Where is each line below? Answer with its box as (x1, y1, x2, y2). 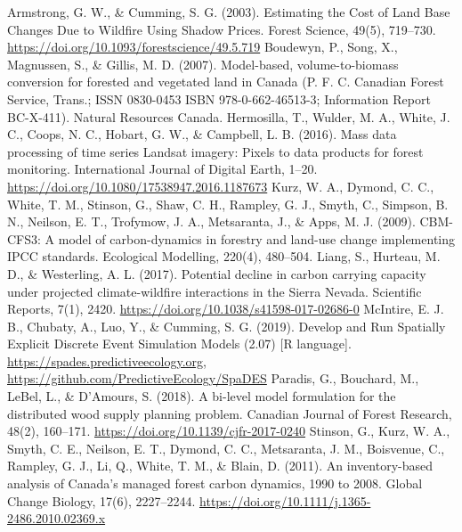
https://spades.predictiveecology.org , (7, 351, 207, 370)
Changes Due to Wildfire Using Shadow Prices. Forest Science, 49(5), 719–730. (7, 20, 436, 38)
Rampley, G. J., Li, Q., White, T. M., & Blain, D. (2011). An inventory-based (7, 456, 434, 475)
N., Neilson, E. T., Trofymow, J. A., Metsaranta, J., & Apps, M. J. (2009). (7, 212, 416, 231)
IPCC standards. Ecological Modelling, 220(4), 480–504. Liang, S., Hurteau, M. (7, 247, 441, 266)
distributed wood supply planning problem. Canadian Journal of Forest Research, (7, 404, 452, 422)
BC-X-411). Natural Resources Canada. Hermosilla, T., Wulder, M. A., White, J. (7, 107, 450, 126)
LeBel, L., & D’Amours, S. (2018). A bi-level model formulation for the (7, 387, 396, 405)
